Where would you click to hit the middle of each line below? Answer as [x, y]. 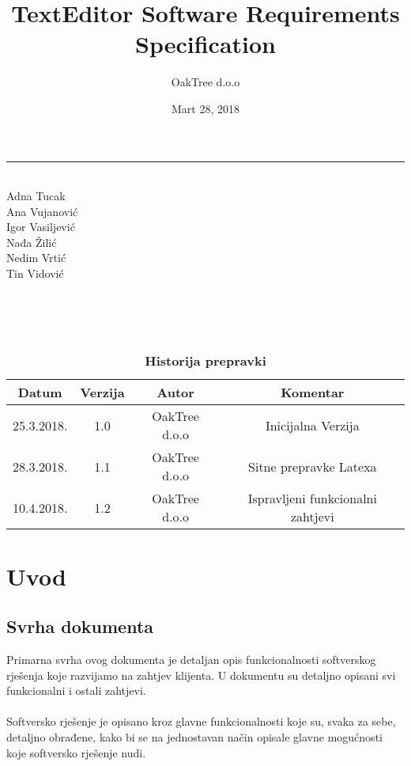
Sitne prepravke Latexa [313, 466]
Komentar [313, 392]
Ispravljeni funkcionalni [312, 499]
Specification [205, 44]
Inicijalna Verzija [312, 425]
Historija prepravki [205, 361]
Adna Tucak [36, 196]
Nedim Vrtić [36, 258]
